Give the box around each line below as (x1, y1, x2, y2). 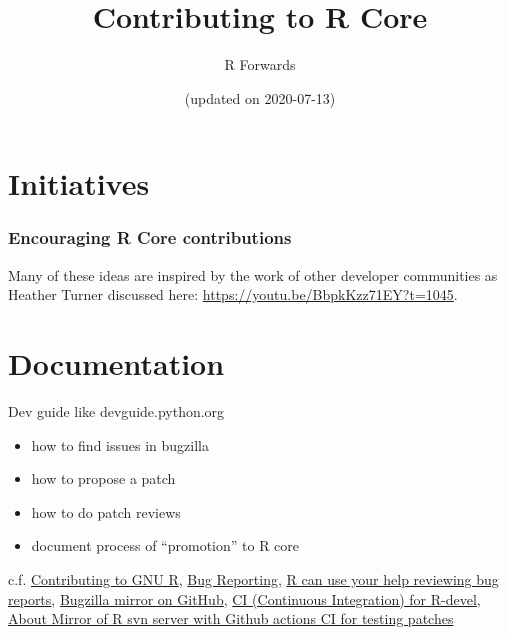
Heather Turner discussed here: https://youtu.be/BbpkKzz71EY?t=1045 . (8, 284, 458, 305)
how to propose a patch (31, 468, 176, 489)
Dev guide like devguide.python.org (8, 401, 225, 422)
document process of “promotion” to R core (31, 535, 300, 556)
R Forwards (224, 54, 296, 75)
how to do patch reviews (31, 501, 181, 522)
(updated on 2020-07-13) (184, 87, 336, 108)
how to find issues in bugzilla (31, 434, 209, 455)
